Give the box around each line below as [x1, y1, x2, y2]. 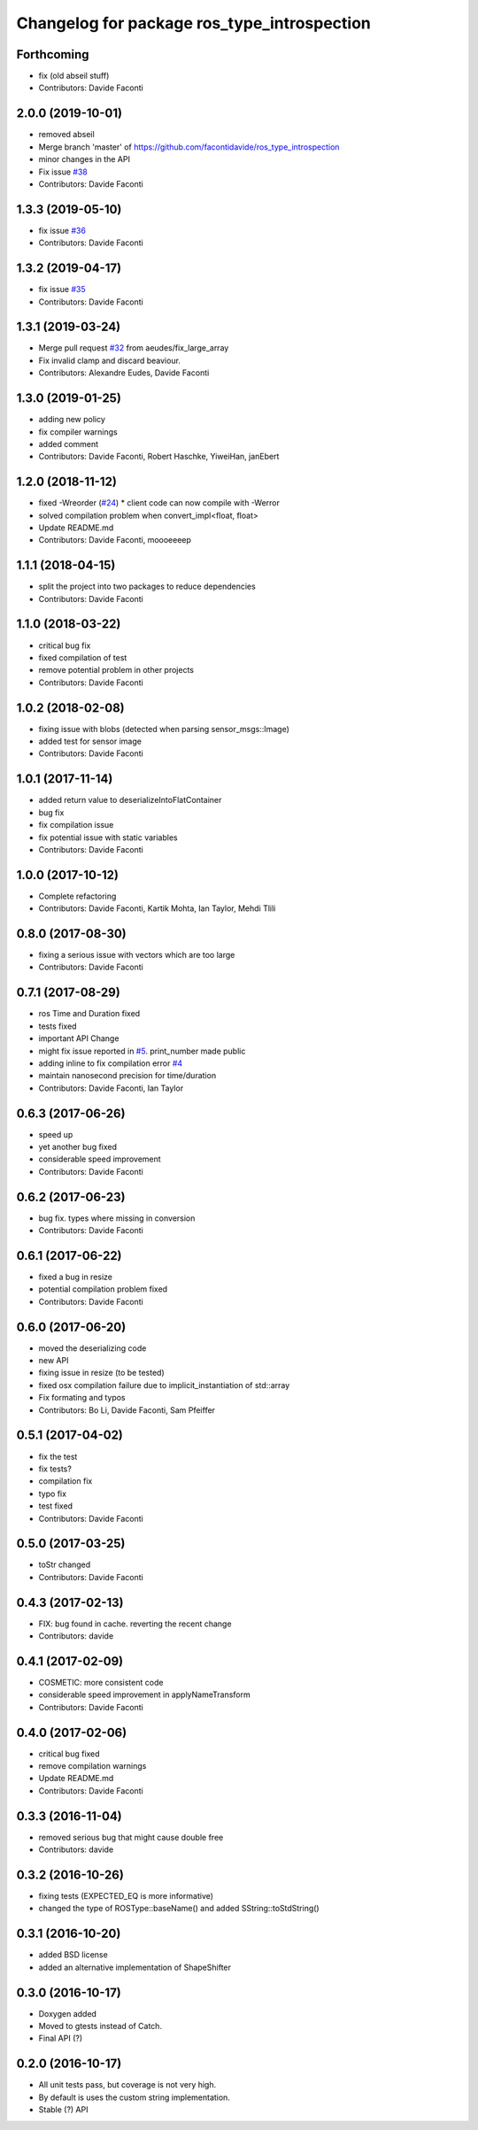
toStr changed [38, 1559, 91, 1570]
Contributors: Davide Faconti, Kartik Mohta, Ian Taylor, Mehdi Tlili [38, 903, 276, 914]
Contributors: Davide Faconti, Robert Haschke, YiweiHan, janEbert [38, 451, 280, 462]
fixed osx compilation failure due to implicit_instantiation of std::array [38, 1379, 290, 1390]
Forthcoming [16, 47, 89, 62]
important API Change [38, 1033, 119, 1044]
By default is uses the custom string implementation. [38, 2092, 230, 2103]
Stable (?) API [38, 2104, 89, 2115]
